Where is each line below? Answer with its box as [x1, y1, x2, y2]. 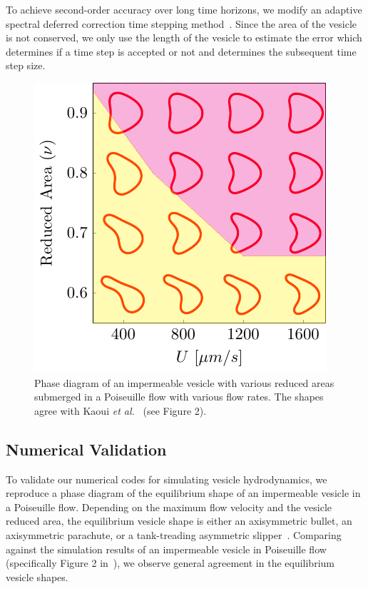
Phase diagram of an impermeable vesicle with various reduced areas [34, 375, 334, 390]
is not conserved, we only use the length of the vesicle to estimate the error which [6, 30, 362, 45]
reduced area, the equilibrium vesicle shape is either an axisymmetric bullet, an [6, 513, 352, 528]
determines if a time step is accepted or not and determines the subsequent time [6, 44, 357, 59]
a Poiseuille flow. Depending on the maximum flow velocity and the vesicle [6, 499, 332, 514]
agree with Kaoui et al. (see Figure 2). [34, 403, 207, 418]
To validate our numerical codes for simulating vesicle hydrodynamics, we [6, 471, 327, 486]
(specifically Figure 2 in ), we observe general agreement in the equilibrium [6, 555, 334, 570]
